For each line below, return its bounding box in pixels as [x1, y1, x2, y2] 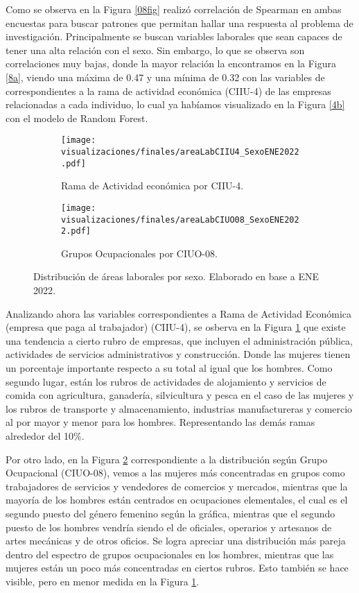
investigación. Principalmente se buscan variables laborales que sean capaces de [6, 29, 342, 44]
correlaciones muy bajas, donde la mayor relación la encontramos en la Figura [6, 56, 337, 71]
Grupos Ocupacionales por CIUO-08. [61, 246, 218, 260]
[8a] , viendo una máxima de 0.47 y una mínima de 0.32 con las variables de [6, 69, 325, 84]
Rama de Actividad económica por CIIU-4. [61, 178, 244, 193]
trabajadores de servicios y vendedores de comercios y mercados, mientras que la [6, 479, 348, 493]
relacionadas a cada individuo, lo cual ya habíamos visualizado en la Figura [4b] [6, 97, 345, 112]
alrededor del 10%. [6, 429, 85, 442]
